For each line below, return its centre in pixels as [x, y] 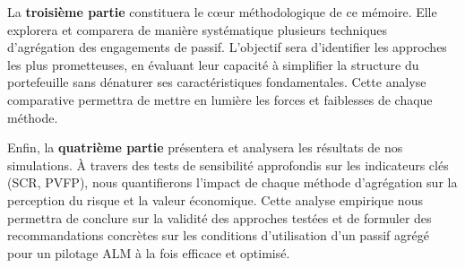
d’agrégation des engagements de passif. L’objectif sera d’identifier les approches [227, 47]
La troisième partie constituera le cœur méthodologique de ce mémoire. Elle [222, 12]
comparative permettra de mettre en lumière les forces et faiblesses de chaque [220, 99]
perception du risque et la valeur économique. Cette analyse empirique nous [215, 199]
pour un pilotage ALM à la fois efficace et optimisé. [149, 252]
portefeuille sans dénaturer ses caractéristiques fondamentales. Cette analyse [217, 82]
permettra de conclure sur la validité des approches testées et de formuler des [220, 217]
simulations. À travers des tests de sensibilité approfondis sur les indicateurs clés [228, 164]
